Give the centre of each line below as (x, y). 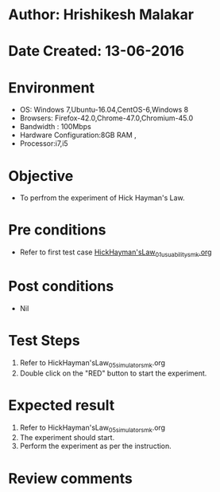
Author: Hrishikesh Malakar (101, 15)
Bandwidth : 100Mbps (55, 127)
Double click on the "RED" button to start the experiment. (113, 373)
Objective (41, 176)
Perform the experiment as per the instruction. (96, 446)
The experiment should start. (67, 438)
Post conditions (61, 287)
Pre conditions (57, 230)
